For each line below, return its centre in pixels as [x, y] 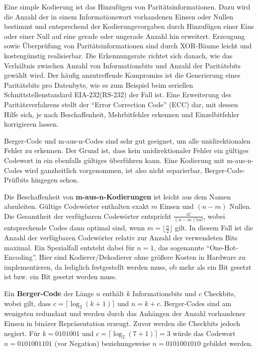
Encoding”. [20, 257]
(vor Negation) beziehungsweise [102, 343]
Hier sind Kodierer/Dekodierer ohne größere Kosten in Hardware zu [142, 257]
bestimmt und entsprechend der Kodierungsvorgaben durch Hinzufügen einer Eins [129, 26]
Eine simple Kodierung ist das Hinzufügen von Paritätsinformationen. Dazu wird [127, 6]
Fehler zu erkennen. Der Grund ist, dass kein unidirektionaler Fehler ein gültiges [127, 150]
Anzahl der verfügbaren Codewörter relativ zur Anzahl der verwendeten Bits [121, 238]
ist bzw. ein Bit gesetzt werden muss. [61, 276]
